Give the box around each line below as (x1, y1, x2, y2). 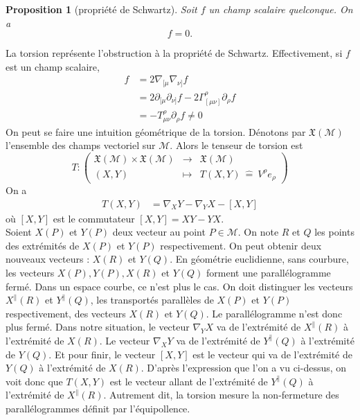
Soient (6, 225, 32, 239)
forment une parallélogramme (206, 265, 331, 280)
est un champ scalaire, (6, 59, 100, 73)
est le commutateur (53, 211, 135, 225)
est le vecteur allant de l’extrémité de (109, 374, 268, 388)
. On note (237, 225, 279, 239)
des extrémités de (6, 238, 80, 252)
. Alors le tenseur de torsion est (170, 138, 303, 152)
